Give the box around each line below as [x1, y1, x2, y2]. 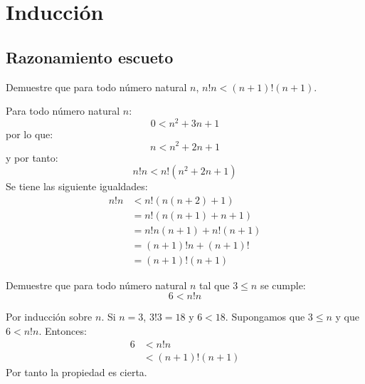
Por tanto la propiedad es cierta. [6, 364, 147, 379]
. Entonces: [38, 323, 87, 338]
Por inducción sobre [6, 309, 92, 324]
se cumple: [260, 277, 306, 292]
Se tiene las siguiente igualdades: [6, 179, 148, 194]
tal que [199, 277, 230, 292]
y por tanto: [6, 150, 58, 165]
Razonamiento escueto [6, 46, 174, 68]
